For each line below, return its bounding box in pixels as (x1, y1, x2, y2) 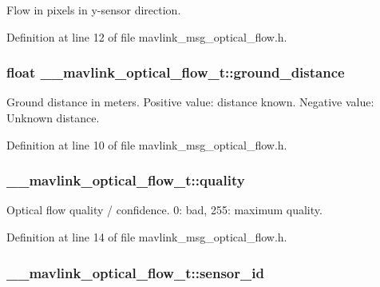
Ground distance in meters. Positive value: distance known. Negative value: (6, 94, 374, 110)
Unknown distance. (6, 110, 100, 126)
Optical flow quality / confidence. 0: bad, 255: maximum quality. (6, 201, 323, 218)
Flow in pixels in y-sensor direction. (6, 2, 181, 18)
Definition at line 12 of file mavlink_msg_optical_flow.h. (6, 28, 287, 45)
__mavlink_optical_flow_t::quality (6, 170, 245, 190)
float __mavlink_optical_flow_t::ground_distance (6, 62, 345, 82)
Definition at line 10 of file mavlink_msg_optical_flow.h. (6, 136, 287, 153)
